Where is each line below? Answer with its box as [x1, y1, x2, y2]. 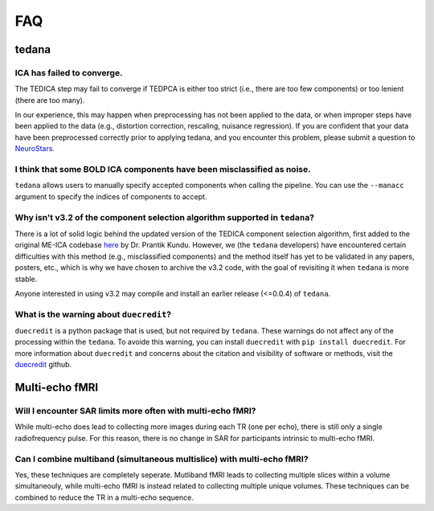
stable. [14, 274, 38, 284]
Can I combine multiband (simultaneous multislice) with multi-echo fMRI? [14, 453, 309, 464]
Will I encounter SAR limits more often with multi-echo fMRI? [14, 405, 256, 416]
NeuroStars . [14, 144, 55, 153]
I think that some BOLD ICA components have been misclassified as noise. [14, 164, 311, 175]
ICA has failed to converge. [14, 67, 123, 78]
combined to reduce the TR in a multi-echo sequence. [14, 493, 194, 502]
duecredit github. [14, 360, 72, 370]
